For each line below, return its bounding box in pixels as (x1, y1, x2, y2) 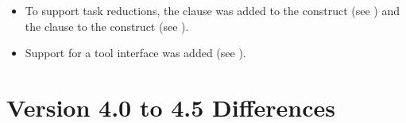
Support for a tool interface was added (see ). (25, 44, 246, 61)
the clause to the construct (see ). (25, 17, 189, 34)
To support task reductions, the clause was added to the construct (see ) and (25, 2, 400, 18)
